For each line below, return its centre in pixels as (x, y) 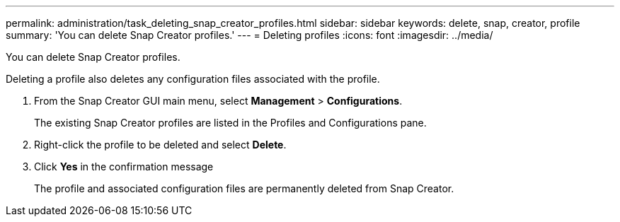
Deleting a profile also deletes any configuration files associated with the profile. (193, 79)
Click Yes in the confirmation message (124, 166)
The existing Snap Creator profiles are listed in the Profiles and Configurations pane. (230, 123)
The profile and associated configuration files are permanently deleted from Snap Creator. (244, 188)
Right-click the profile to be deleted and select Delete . (160, 145)
